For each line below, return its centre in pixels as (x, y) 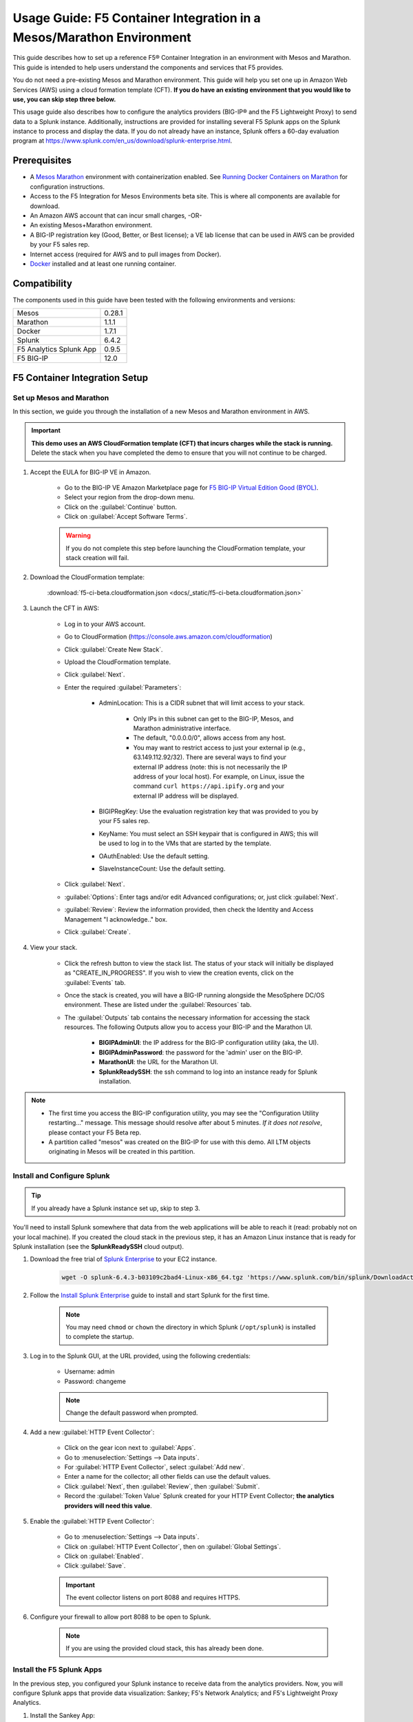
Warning (78, 536)
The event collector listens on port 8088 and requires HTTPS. (153, 1597)
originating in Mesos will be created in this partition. (122, 1152)
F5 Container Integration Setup (80, 378)
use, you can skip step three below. (64, 99)
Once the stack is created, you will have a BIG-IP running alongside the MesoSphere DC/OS (194, 995)
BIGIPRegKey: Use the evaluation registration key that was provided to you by (209, 811)
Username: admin (89, 1371)
